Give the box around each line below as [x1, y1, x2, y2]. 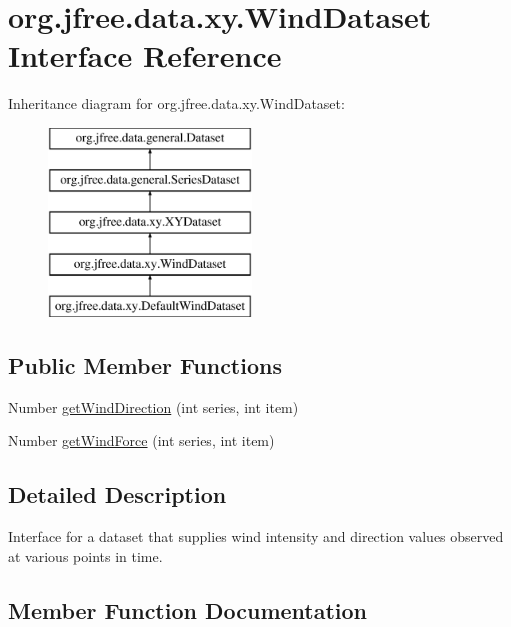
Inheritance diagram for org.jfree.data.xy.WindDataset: [8, 93, 345, 114]
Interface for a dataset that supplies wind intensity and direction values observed [8, 526, 504, 547]
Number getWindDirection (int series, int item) [8, 396, 299, 417]
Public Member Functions [8, 349, 282, 380]
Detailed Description [8, 479, 227, 510]
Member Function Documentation [8, 594, 368, 625]
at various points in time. [8, 545, 163, 566]
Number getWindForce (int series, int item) [8, 430, 275, 451]
